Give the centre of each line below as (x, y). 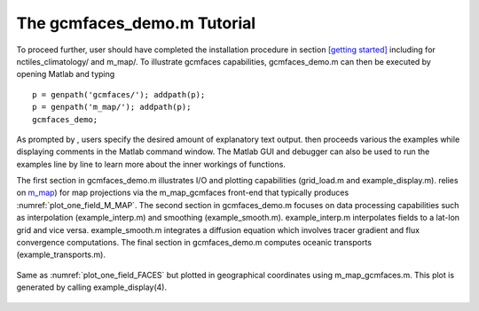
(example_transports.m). (61, 255)
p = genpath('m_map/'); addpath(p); (112, 107)
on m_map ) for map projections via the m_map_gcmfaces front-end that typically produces (183, 193)
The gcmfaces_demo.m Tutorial (136, 23)
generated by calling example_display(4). (92, 287)
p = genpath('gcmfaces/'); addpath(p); (119, 94)
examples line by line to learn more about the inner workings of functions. (151, 164)
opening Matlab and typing (66, 74)
